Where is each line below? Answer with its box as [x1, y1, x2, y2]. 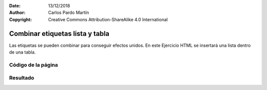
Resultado [9, 74, 35, 81]
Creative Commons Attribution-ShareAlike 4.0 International [48, 16, 168, 22]
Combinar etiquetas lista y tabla [9, 30, 110, 38]
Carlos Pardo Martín [48, 10, 89, 16]
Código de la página [9, 61, 58, 68]
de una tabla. [9, 49, 36, 55]
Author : [9, 10, 26, 16]
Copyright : [9, 16, 32, 22]
